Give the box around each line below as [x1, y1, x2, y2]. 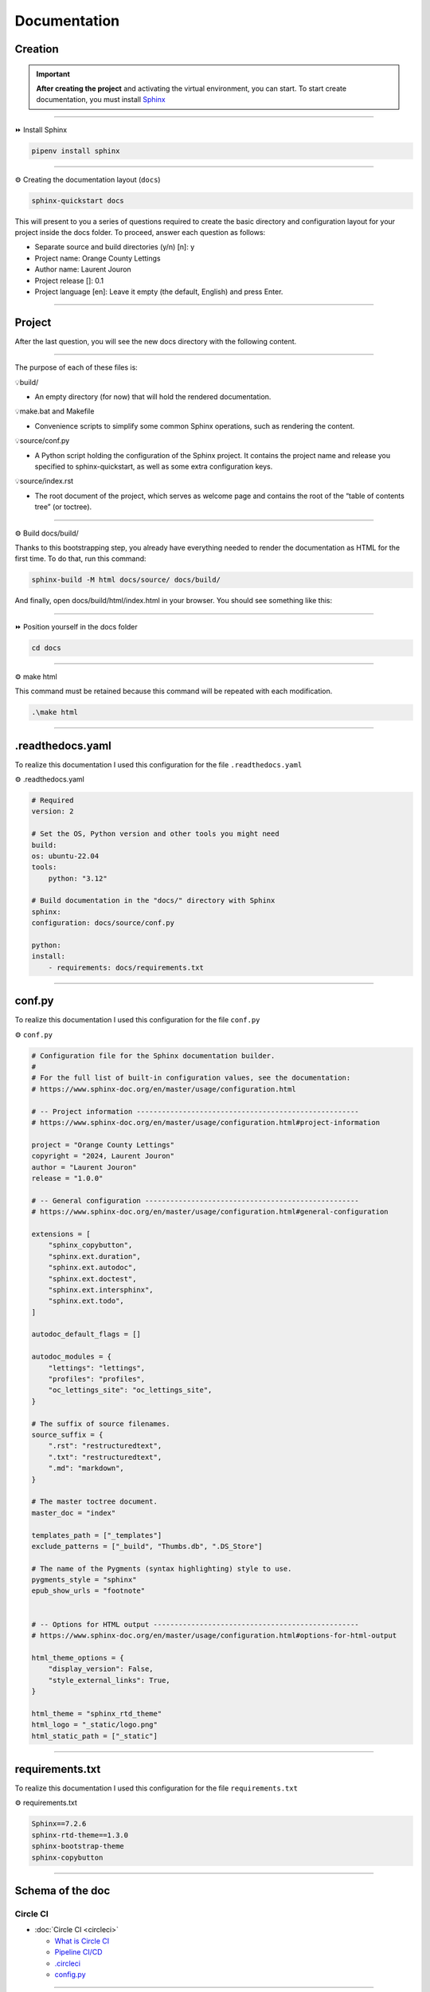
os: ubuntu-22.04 [31, 851, 100, 861]
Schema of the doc [14, 1884, 111, 1897]
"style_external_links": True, [48, 1676, 170, 1684]
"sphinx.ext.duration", [48, 1252, 141, 1261]
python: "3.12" [48, 873, 107, 883]
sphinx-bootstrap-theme [31, 1841, 125, 1851]
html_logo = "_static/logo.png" [31, 1720, 158, 1729]
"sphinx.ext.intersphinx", [48, 1285, 154, 1294]
